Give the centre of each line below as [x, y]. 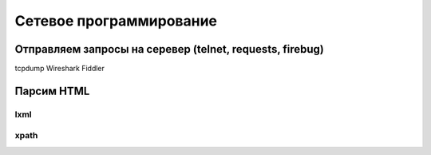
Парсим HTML [52, 91]
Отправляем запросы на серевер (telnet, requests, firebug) [170, 49]
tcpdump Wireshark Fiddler [60, 69]
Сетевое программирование [116, 21]
